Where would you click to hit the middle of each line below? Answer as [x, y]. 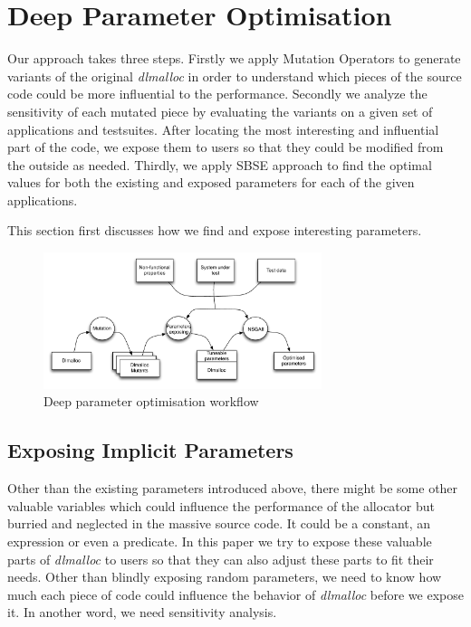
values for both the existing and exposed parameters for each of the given [211, 182]
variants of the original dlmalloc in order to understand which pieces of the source [235, 76]
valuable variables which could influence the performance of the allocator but [221, 505]
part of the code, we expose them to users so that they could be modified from [226, 147]
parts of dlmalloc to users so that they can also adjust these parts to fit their [221, 559]
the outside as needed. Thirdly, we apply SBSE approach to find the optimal [220, 164]
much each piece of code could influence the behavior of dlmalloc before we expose [235, 594]
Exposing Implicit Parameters [150, 450]
